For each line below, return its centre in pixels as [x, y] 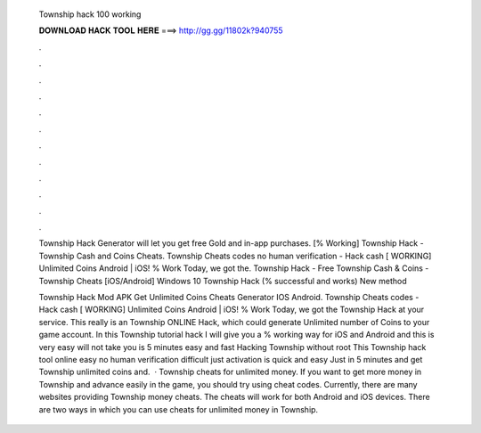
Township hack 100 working [90, 14]
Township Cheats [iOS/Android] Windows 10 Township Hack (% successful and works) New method [223, 281]
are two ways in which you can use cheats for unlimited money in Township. [179, 409]
